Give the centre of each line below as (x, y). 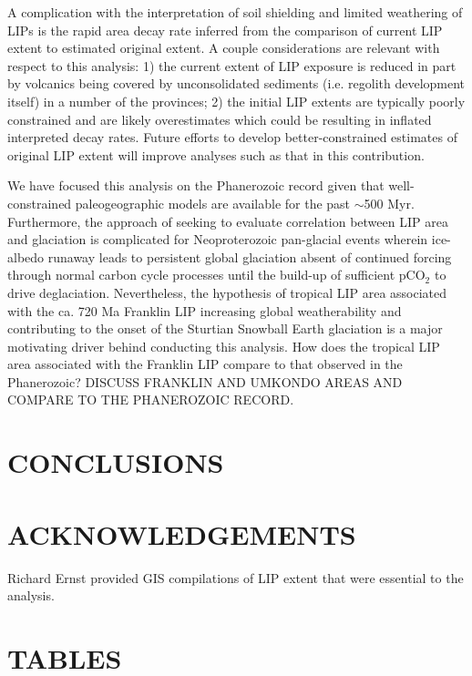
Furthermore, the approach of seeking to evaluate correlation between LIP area (228, 221)
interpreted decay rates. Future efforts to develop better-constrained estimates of (232, 137)
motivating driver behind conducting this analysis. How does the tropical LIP (224, 346)
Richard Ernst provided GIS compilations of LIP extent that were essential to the (236, 577)
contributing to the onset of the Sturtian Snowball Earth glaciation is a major (225, 328)
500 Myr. (389, 203)
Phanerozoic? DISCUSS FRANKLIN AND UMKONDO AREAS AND (205, 381)
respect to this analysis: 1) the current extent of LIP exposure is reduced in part (232, 65)
